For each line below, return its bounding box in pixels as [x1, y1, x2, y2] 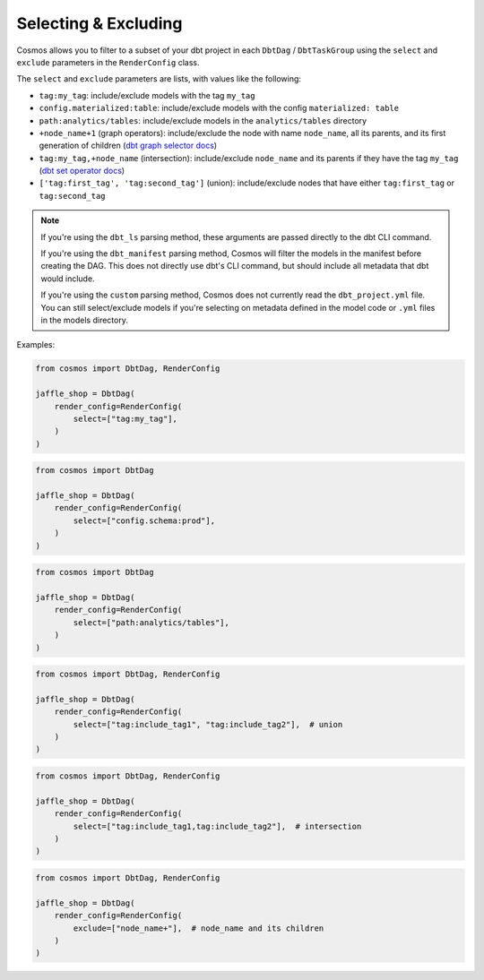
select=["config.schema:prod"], [73, 515, 215, 526]
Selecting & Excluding [16, 13, 183, 33]
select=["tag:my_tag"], [73, 413, 178, 424]
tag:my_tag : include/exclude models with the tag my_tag [39, 90, 255, 100]
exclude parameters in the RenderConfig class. [16, 56, 200, 67]
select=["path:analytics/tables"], [73, 617, 230, 627]
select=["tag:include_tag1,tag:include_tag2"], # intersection [73, 821, 362, 831]
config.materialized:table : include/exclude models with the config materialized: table [39, 103, 399, 114]
